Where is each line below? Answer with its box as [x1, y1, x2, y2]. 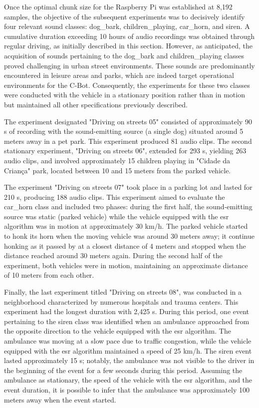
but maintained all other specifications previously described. [4, 99, 188, 109]
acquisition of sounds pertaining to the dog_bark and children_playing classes [4, 50, 244, 60]
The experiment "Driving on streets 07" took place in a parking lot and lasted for [4, 182, 253, 192]
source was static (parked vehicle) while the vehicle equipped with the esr [4, 211, 229, 221]
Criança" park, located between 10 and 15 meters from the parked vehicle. [4, 165, 231, 175]
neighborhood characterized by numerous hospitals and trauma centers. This [4, 296, 239, 307]
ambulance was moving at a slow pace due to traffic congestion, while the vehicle [4, 336, 252, 346]
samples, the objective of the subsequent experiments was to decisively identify [4, 11, 245, 21]
